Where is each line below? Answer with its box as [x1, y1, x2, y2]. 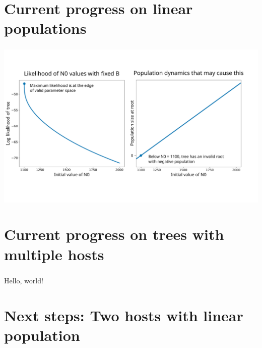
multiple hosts [4, 243, 104, 264]
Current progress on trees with [4, 224, 224, 244]
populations [4, 18, 87, 38]
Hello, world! [4, 275, 43, 285]
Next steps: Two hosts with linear [4, 305, 243, 325]
